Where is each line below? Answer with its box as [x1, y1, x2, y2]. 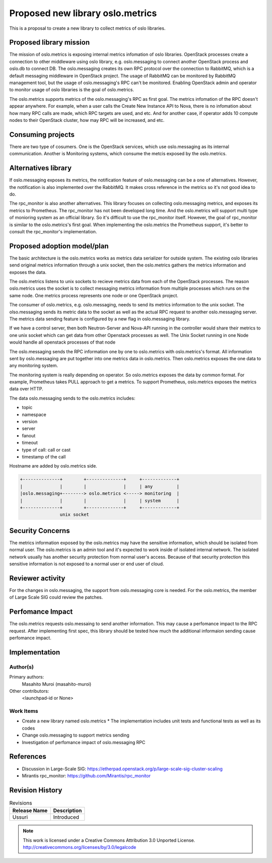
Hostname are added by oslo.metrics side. [9, 463, 98, 469]
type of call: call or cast [22, 446, 71, 453]
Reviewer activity [9, 574, 65, 582]
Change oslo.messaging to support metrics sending [22, 732, 129, 738]
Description [53, 807, 82, 814]
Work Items [9, 708, 38, 715]
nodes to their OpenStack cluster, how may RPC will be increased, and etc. [9, 117, 165, 123]
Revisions [9, 799, 32, 806]
